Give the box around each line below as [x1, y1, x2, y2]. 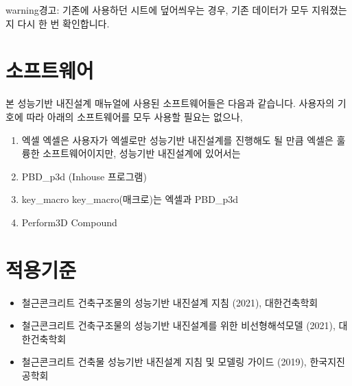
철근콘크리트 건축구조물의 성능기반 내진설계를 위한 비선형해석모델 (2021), [21, 318, 336, 333]
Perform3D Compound [21, 215, 117, 229]
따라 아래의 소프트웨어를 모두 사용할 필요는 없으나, [26, 109, 243, 123]
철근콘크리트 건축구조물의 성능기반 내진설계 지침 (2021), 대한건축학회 [21, 295, 318, 309]
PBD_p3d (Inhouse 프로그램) [21, 169, 147, 183]
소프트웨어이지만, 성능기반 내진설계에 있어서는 [43, 146, 241, 160]
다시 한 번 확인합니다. [17, 16, 110, 30]
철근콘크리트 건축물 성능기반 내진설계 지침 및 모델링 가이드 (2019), [21, 354, 307, 369]
